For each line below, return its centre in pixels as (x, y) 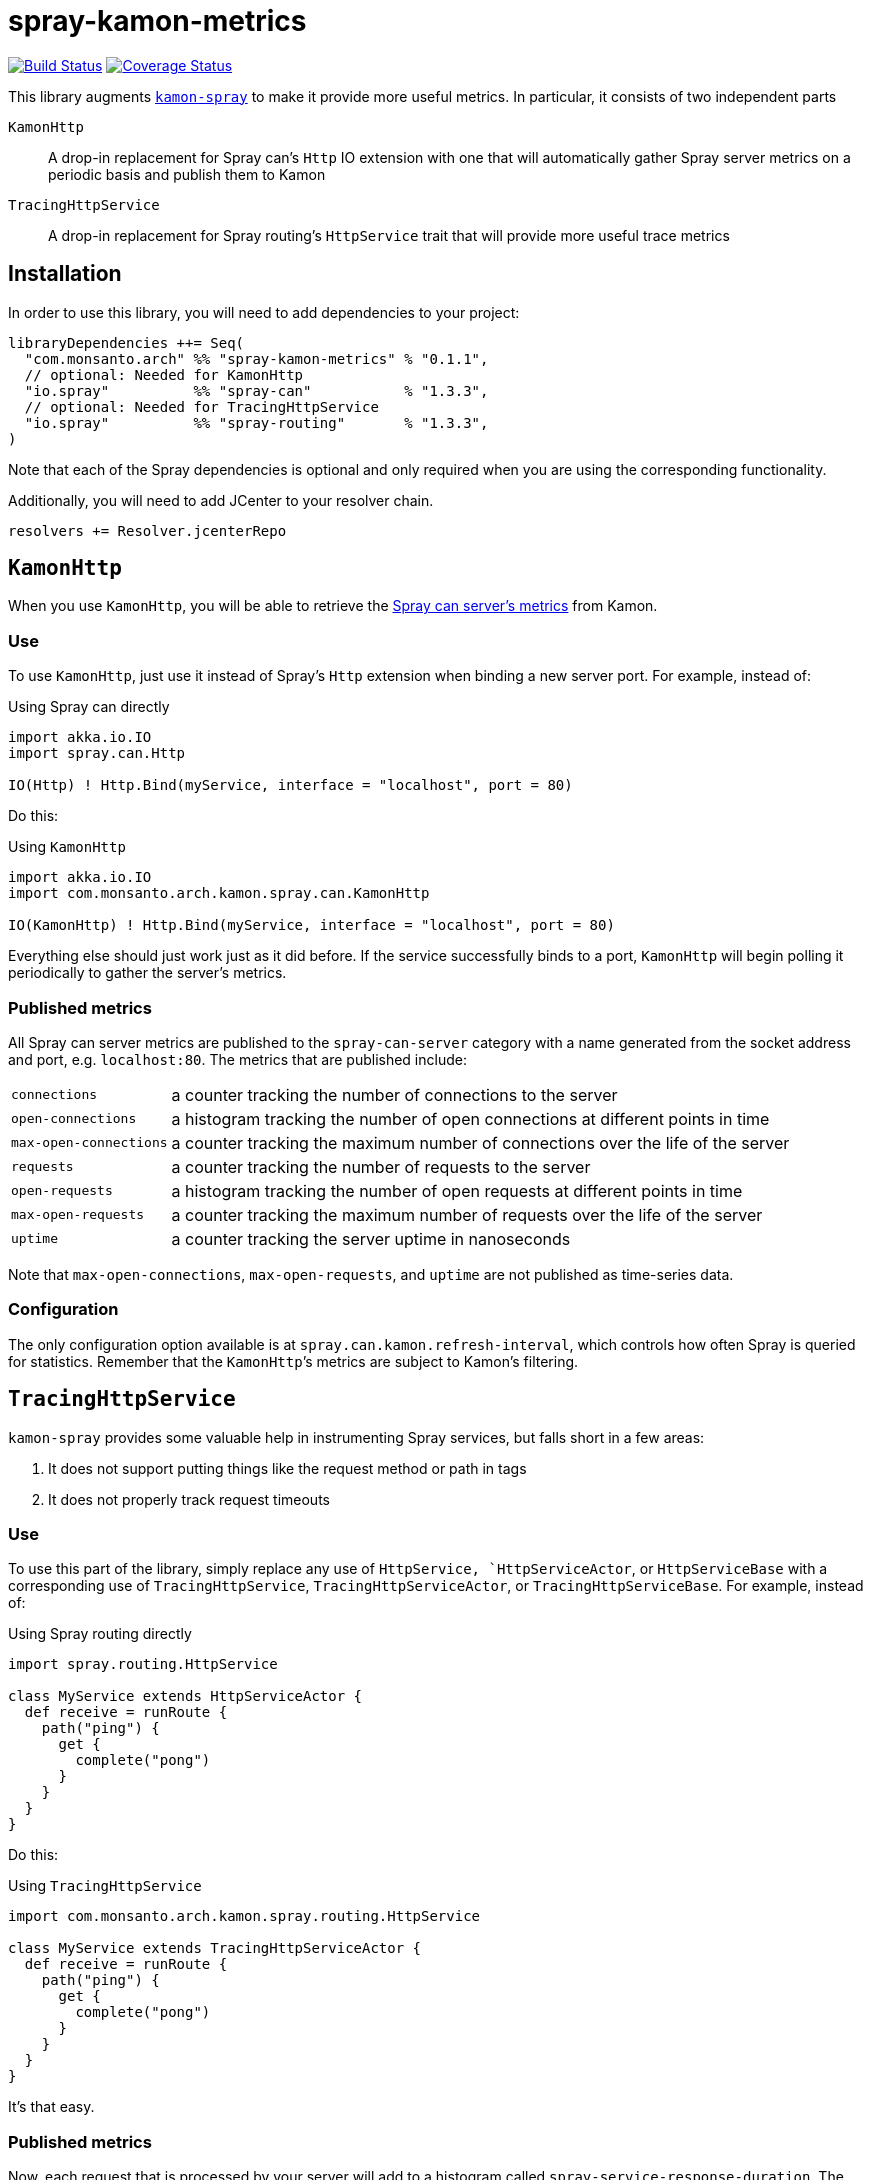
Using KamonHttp (67, 847)
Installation (65, 274)
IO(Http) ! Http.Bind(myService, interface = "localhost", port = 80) (290, 785)
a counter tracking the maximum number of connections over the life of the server (480, 1142)
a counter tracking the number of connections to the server (394, 1094)
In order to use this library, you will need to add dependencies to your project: (264, 312)
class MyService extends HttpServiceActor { (185, 1696)
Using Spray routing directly (100, 1634)
